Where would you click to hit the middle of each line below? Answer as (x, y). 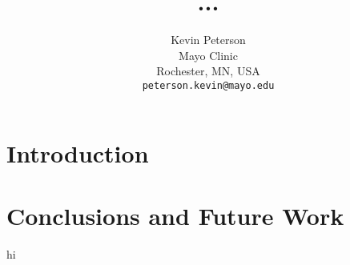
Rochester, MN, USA (208, 71)
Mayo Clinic (208, 55)
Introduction (78, 153)
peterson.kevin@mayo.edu (208, 85)
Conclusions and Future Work (175, 215)
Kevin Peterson (208, 40)
